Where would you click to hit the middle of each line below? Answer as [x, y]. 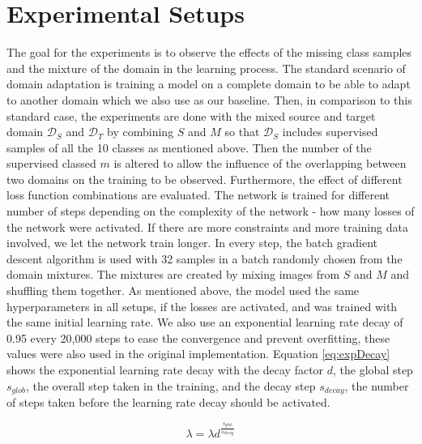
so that [242, 132]
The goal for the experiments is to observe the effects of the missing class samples [209, 52]
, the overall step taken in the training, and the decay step [171, 385]
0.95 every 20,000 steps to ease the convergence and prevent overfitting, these [198, 337]
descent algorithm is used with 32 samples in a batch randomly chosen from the [205, 258]
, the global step [373, 369]
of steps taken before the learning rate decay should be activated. [168, 402]
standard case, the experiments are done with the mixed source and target [191, 115]
